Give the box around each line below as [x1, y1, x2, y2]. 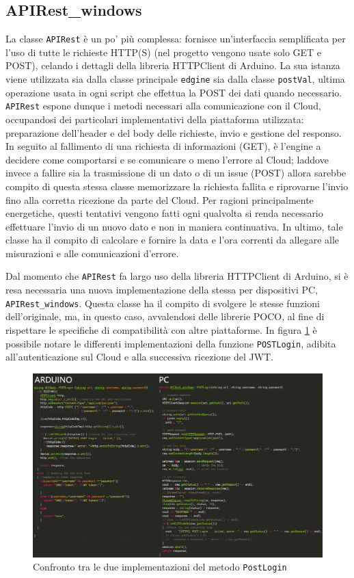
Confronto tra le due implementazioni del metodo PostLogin [33, 560, 287, 574]
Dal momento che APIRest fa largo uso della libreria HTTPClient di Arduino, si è [5, 269, 349, 283]
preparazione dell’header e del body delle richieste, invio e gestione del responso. [5, 125, 342, 140]
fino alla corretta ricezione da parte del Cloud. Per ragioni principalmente [5, 192, 314, 207]
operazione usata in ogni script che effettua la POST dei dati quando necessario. [5, 85, 342, 99]
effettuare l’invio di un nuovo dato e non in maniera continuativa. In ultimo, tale [5, 219, 343, 233]
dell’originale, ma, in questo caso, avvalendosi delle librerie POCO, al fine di [5, 309, 325, 324]
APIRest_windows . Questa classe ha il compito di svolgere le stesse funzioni [5, 295, 320, 310]
